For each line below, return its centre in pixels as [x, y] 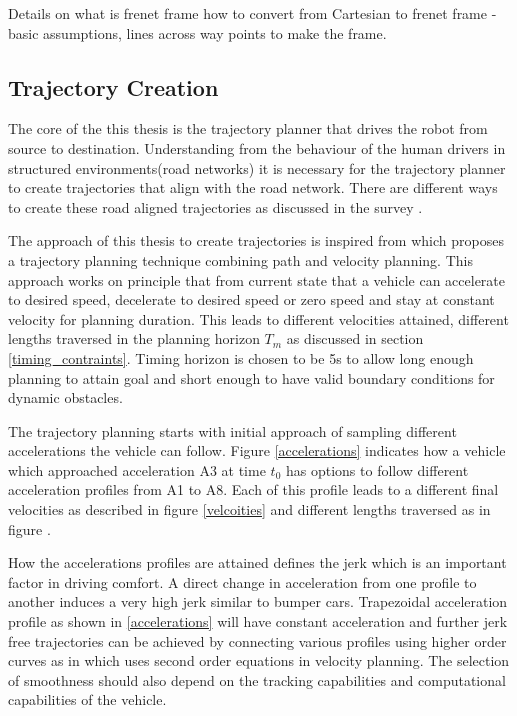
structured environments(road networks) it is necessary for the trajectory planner [257, 167]
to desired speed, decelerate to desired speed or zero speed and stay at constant [251, 299]
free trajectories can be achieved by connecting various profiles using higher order [257, 640]
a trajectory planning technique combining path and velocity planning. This [240, 259]
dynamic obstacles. [65, 397]
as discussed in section [355, 338]
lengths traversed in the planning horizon [134, 338]
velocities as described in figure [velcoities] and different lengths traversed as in [249, 509]
